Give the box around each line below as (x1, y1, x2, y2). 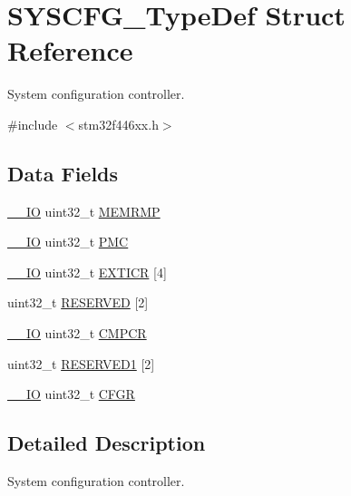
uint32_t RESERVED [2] (7, 293, 149, 312)
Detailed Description (7, 429, 206, 457)
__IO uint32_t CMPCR (7, 324, 147, 343)
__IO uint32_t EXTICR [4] (7, 262, 167, 281)
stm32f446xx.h (78, 114, 159, 133)
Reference (7, 32, 133, 69)
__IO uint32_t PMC (7, 232, 129, 251)
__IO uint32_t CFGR (7, 384, 135, 404)
